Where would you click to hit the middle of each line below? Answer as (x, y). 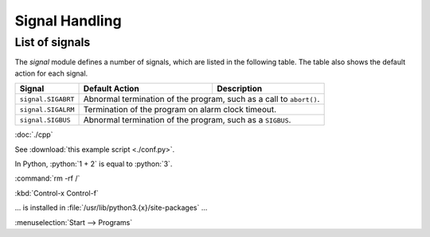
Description (239, 89)
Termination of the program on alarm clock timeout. (180, 110)
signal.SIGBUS (45, 120)
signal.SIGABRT (47, 99)
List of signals (53, 42)
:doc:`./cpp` (34, 134)
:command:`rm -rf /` (47, 178)
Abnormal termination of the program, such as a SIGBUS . (187, 120)
